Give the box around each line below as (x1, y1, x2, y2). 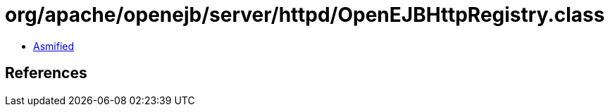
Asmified (33, 39, 75, 52)
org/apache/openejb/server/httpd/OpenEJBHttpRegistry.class (5, 3, 605, 27)
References (5, 64, 87, 82)
